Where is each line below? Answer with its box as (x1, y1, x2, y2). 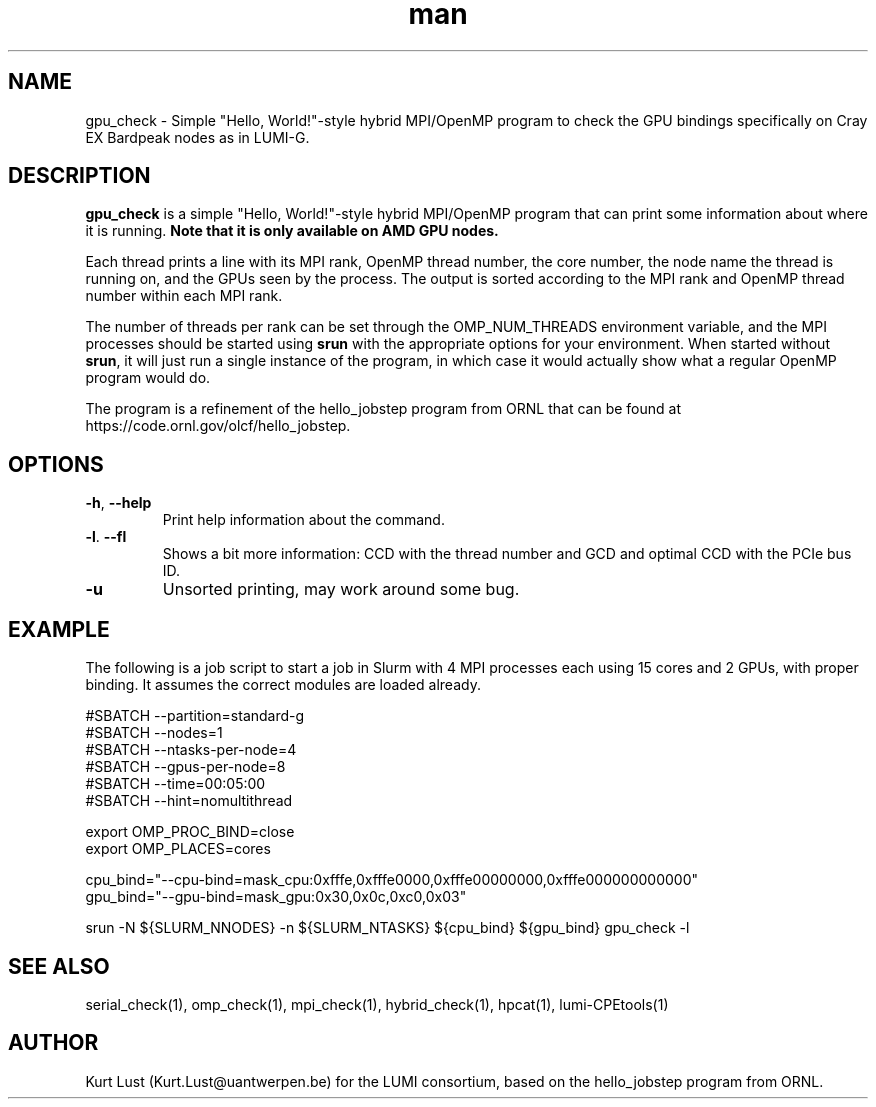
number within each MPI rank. (85, 287, 283, 305)
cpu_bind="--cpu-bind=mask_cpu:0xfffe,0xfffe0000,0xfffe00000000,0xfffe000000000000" (85, 871, 698, 889)
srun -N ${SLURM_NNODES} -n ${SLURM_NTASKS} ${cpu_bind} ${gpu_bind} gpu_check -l (85, 919, 690, 937)
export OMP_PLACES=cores (85, 840, 271, 858)
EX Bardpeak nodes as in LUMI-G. (85, 128, 310, 146)
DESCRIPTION (8, 163, 151, 189)
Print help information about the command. (162, 511, 445, 529)
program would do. (85, 369, 211, 387)
